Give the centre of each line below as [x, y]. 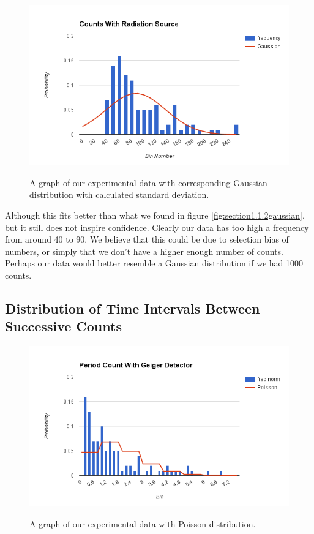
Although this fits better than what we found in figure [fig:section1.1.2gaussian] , [155, 215]
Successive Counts [63, 326]
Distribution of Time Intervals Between [133, 308]
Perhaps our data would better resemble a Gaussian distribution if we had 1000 [154, 263]
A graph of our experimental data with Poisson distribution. [143, 523]
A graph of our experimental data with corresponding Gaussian [148, 182]
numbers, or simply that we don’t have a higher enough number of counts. [144, 251]
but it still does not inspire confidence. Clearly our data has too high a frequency [157, 227]
